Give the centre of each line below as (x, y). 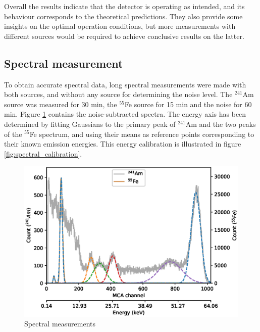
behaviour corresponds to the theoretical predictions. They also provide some (123, 16)
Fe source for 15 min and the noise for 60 (188, 104)
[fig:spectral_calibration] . (43, 153)
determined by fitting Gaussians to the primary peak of (90, 124)
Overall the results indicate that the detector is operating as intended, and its (124, 6)
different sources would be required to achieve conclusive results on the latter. (124, 36)
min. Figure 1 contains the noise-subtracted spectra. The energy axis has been (125, 114)
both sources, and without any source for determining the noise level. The (118, 94)
